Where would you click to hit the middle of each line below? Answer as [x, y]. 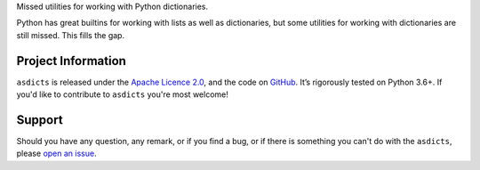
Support [40, 120]
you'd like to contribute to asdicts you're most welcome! [122, 94]
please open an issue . [56, 154]
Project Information [71, 61]
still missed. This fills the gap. [70, 35]
